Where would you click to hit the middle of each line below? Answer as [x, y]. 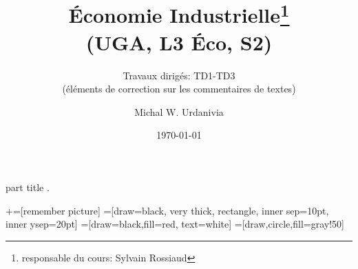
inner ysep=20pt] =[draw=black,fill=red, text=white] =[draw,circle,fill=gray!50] [175, 224]
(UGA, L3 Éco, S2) [179, 42]
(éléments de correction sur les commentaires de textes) [179, 89]
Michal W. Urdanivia [179, 111]
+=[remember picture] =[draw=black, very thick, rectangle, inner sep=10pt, [167, 210]
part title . [28, 187]
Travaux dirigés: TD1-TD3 [179, 75]
